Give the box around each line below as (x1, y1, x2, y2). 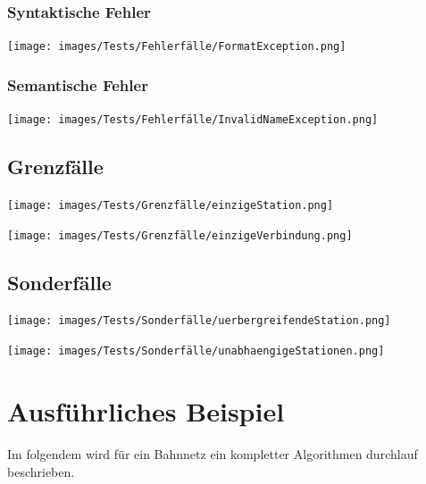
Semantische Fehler (7, 73, 148, 96)
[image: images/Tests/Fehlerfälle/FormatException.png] (7, 40, 347, 54)
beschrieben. (7, 462, 75, 480)
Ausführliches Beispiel (7, 392, 285, 429)
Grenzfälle (7, 153, 104, 180)
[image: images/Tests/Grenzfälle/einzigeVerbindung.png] (7, 229, 353, 242)
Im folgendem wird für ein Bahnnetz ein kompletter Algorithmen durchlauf (7, 444, 418, 463)
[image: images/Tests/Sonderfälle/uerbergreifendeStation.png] (7, 314, 391, 328)
